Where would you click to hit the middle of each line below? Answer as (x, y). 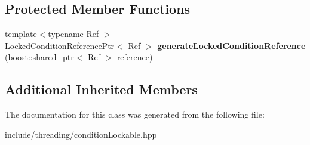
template (21, 34)
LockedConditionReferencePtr (60, 45)
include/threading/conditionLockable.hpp (81, 134)
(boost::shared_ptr (39, 57)
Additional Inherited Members (101, 89)
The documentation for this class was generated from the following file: (135, 114)
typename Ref (73, 34)
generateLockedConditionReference (231, 45)
